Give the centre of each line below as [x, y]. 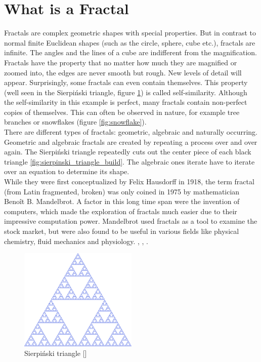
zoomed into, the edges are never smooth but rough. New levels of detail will [123, 72]
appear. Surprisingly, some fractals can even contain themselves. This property [126, 82]
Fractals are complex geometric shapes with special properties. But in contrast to [130, 33]
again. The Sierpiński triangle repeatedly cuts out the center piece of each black [128, 152]
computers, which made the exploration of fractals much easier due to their [121, 211]
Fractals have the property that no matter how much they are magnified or [121, 62]
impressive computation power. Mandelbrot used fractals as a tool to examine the [131, 221]
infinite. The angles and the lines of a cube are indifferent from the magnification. [131, 52]
